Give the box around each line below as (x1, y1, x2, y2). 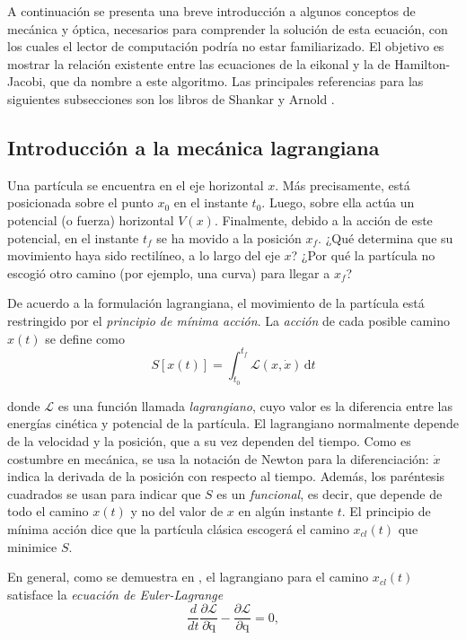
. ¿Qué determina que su (318, 228, 453, 247)
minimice (7, 537, 57, 556)
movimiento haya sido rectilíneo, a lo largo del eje (7, 246, 280, 265)
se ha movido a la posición (156, 228, 302, 247)
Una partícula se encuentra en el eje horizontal (7, 175, 264, 194)
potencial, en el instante (7, 228, 139, 247)
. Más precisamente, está (275, 175, 410, 194)
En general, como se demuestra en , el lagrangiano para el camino (7, 567, 369, 586)
